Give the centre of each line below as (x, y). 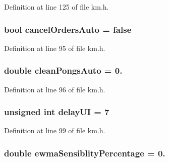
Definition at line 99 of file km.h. (55, 130)
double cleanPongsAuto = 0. (63, 70)
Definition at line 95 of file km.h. (55, 48)
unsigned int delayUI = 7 (57, 112)
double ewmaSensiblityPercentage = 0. (85, 153)
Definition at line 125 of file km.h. (57, 7)
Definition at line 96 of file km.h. (55, 89)
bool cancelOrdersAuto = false (68, 29)
